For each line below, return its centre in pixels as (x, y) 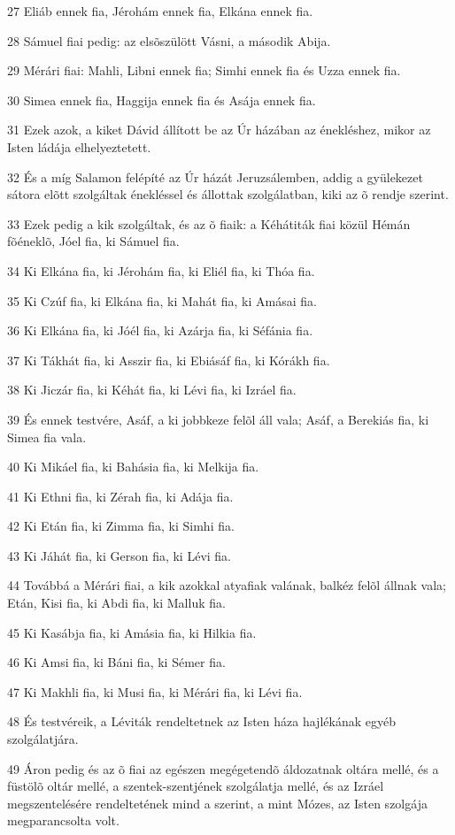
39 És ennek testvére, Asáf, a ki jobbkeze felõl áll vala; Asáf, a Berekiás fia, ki (218, 419)
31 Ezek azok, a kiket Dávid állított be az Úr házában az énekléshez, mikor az (219, 130)
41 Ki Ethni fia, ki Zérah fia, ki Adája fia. (120, 496)
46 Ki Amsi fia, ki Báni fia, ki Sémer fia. (116, 662)
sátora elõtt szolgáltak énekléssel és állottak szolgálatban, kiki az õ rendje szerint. (228, 194)
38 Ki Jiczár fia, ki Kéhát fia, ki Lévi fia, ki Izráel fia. (152, 390)
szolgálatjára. (43, 739)
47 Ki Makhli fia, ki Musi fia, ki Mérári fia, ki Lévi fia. (155, 691)
